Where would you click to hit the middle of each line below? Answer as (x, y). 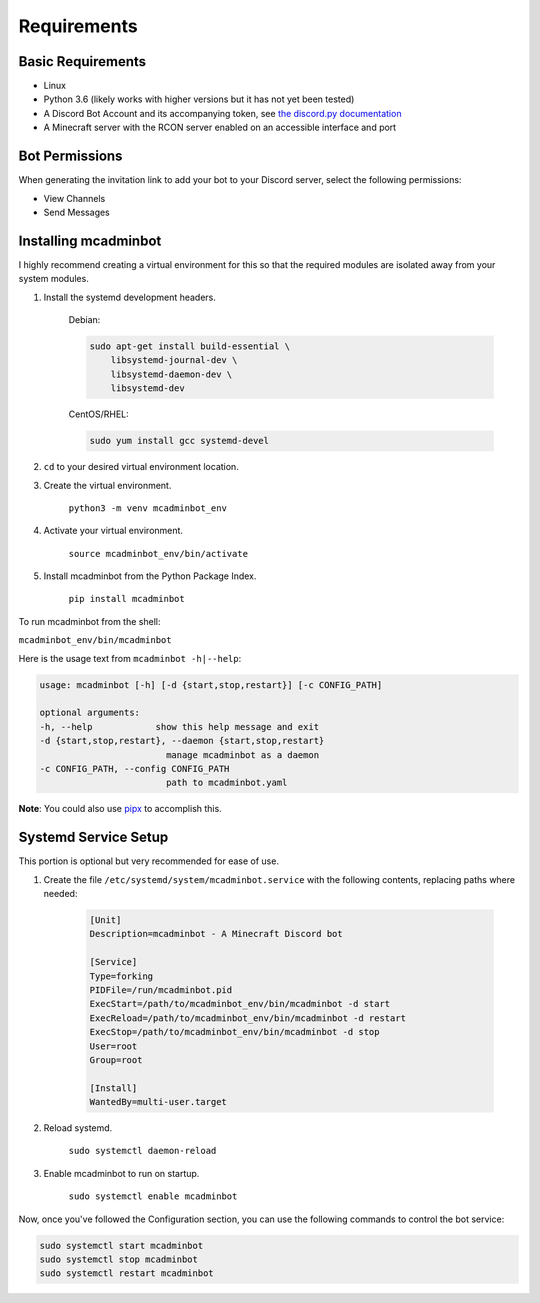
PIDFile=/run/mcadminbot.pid (161, 989)
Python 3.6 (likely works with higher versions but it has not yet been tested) (199, 99)
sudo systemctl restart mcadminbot (126, 1273)
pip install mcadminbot (126, 599)
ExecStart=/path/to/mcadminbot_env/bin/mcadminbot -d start (240, 1004)
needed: (60, 894)
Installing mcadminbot (90, 240)
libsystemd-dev (147, 388)
